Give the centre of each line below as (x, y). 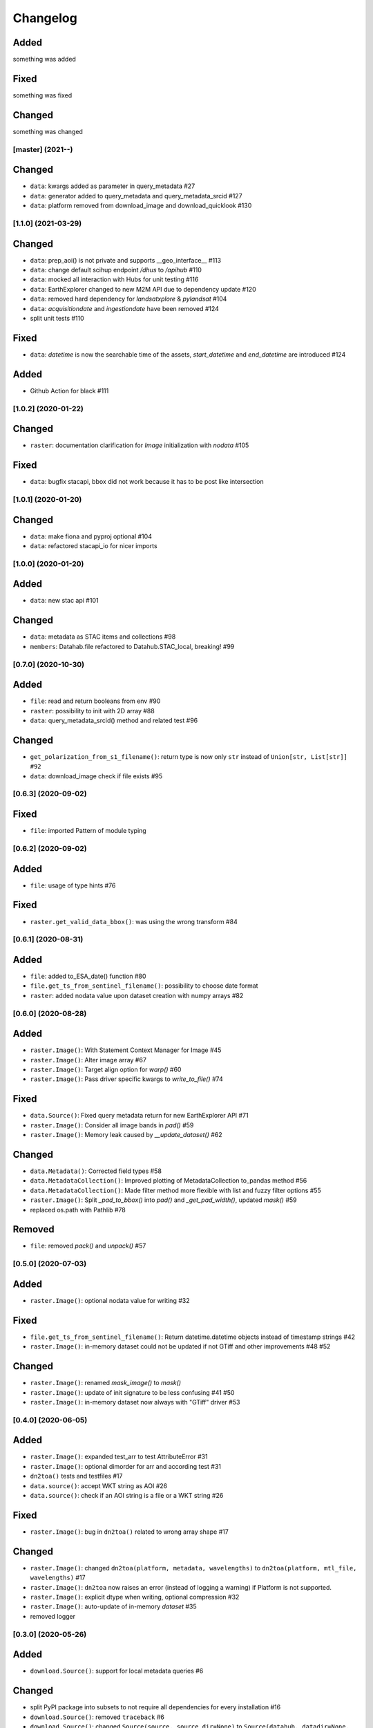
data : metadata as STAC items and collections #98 (103, 637)
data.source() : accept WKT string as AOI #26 (99, 1485)
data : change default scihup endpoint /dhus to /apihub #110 (116, 270)
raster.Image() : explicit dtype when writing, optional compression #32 (135, 1597)
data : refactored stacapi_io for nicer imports (94, 545)
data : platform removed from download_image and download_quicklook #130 (141, 206)
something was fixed (42, 95)
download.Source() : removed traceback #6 (97, 1717)
